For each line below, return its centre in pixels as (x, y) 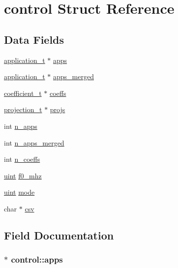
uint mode (19, 192)
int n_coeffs (22, 159)
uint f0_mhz (23, 175)
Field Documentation (59, 235)
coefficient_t (23, 93)
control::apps (37, 259)
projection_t (23, 109)
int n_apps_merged (34, 142)
